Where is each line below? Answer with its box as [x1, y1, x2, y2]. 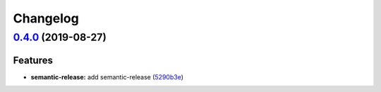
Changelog [13, 11, 79, 26]
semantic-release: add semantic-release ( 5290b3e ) [30, 72, 183, 81]
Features [13, 54, 53, 66]
